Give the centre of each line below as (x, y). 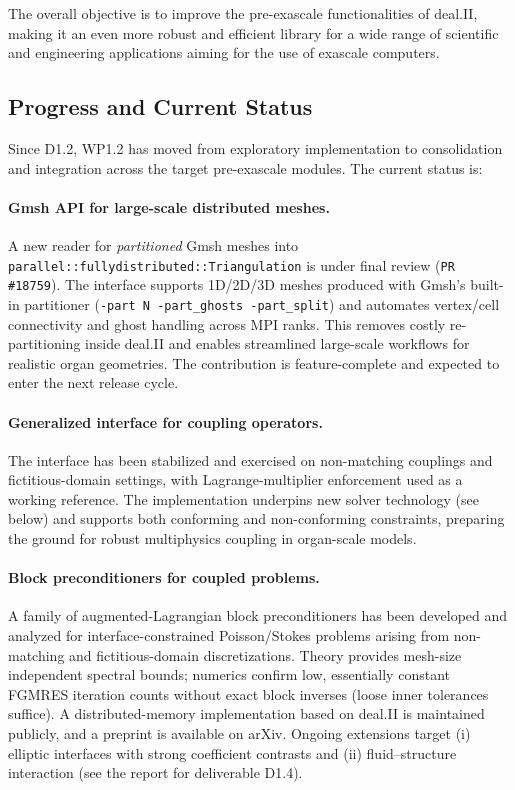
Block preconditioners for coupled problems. (164, 577)
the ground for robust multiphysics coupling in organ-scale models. (212, 538)
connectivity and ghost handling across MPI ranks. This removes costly (227, 323)
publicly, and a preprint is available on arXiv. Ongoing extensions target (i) (239, 733)
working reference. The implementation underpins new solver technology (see (243, 498)
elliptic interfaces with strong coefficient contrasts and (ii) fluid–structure (232, 752)
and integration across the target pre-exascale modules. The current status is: (245, 167)
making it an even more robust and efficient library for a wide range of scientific (253, 32)
